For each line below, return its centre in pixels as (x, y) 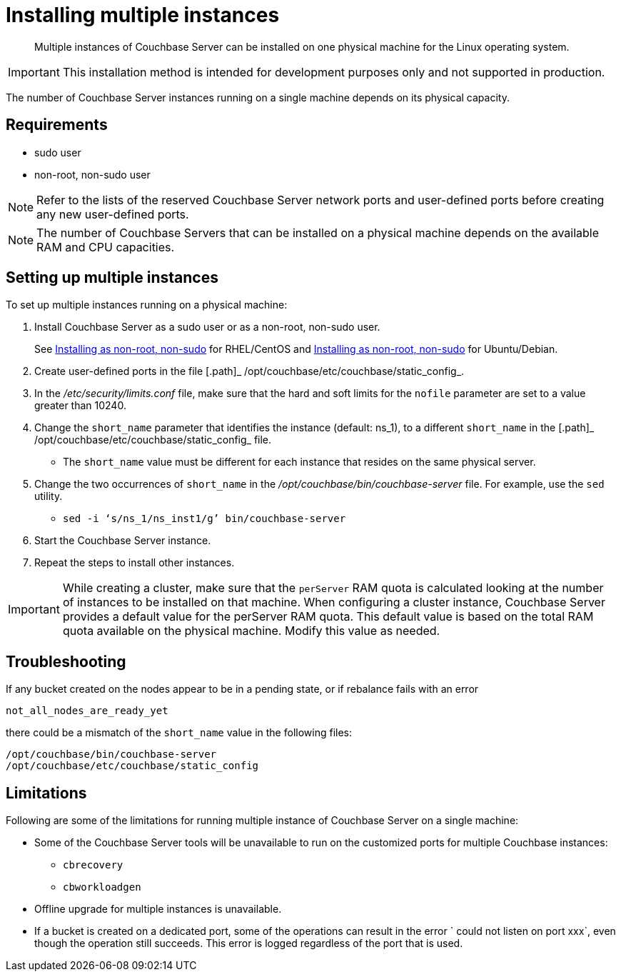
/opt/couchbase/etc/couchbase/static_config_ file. (153, 440)
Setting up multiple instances (112, 278)
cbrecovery (93, 865)
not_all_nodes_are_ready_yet (87, 711)
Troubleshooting (66, 661)
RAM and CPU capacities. (106, 247)
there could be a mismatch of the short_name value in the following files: (179, 733)
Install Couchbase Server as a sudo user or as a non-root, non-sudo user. (207, 327)
